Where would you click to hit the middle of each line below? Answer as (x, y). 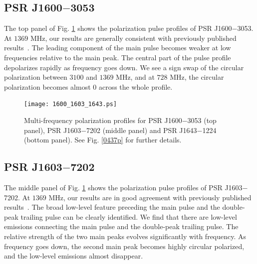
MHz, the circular (197, 77)
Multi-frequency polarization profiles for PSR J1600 (103, 120)
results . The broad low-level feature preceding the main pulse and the (112, 207)
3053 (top (202, 120)
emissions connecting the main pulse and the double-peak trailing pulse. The (121, 226)
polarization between (36, 77)
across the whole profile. (135, 86)
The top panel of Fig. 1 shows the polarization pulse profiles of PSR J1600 (118, 28)
